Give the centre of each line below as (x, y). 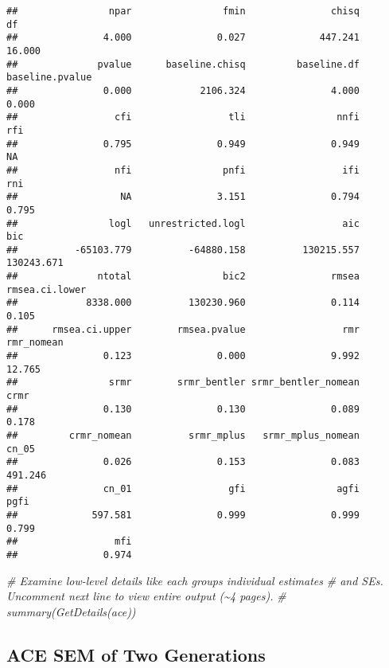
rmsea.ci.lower (47, 289)
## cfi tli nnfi (183, 117)
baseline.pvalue (49, 78)
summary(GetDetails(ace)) (71, 611)
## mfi (69, 542)
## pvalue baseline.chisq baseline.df (183, 64)
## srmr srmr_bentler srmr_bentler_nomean (183, 383)
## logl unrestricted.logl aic (183, 223)
